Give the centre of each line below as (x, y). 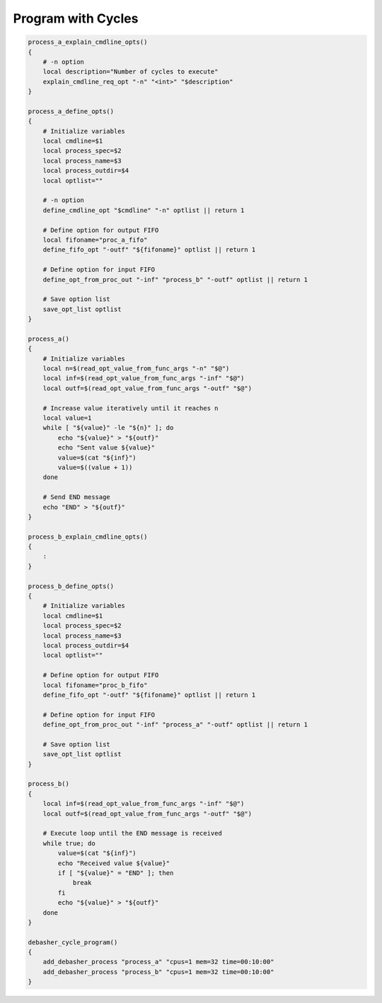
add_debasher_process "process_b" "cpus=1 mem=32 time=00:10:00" (158, 972)
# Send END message (77, 497)
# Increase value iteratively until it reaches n (131, 408)
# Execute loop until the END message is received (132, 833)
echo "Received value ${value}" (114, 863)
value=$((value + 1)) (95, 467)
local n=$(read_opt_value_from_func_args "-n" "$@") (136, 369)
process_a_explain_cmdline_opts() (88, 42)
